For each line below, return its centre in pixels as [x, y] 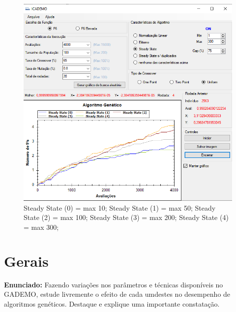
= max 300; [41, 227]
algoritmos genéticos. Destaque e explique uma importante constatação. [112, 303]
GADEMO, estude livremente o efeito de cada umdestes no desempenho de [117, 294]
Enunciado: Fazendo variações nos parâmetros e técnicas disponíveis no [114, 284]
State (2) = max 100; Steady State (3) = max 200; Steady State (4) [126, 217]
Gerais [26, 261]
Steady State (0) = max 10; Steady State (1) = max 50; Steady [120, 207]
